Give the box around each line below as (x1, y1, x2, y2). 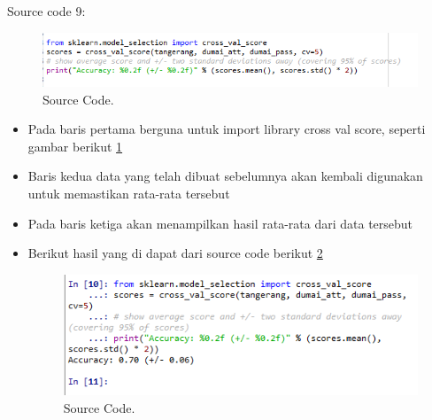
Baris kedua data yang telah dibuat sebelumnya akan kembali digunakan (27, 167, 423, 185)
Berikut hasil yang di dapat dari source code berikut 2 (27, 244, 323, 262)
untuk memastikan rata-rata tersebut (27, 184, 230, 203)
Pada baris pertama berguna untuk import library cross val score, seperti (27, 120, 426, 138)
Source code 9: (7, 2, 86, 19)
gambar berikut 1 (27, 136, 123, 155)
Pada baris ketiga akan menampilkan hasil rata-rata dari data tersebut (27, 214, 413, 232)
